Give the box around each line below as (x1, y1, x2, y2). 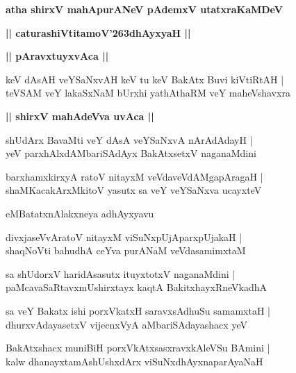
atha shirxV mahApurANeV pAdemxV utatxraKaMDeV (6, 2, 283, 16)
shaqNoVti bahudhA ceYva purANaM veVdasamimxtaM (6, 243, 246, 258)
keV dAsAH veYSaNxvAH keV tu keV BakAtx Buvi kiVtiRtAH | (6, 72, 284, 86)
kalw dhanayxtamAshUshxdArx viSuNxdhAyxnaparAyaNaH (6, 354, 263, 368)
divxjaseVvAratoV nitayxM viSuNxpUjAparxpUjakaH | (6, 229, 242, 244)
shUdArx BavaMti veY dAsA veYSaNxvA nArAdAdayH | (6, 132, 253, 147)
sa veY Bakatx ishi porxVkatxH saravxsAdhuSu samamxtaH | (6, 303, 270, 317)
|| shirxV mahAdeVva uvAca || (6, 108, 154, 123)
